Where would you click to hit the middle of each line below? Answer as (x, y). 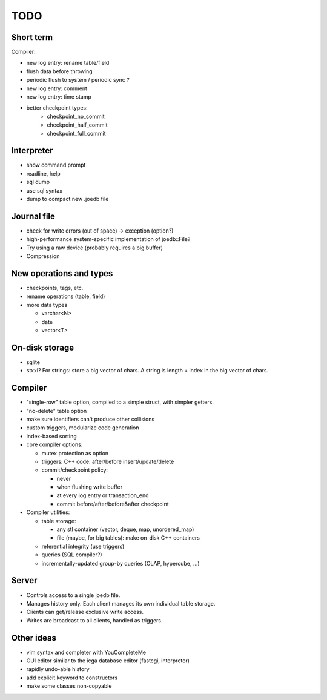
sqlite (33, 362)
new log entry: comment (57, 88)
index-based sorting (51, 436)
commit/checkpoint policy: (75, 470)
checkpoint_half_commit (77, 125)
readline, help (43, 173)
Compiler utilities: (48, 512)
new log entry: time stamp (59, 97)
